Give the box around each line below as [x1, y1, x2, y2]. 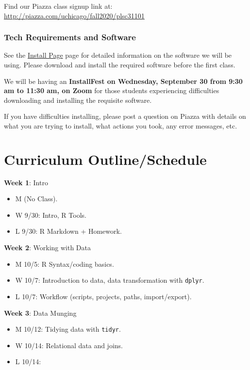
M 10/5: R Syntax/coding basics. [15, 258, 114, 269]
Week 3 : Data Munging [4, 307, 77, 318]
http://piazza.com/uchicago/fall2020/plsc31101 [4, 10, 145, 20]
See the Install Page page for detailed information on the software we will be [4, 50, 232, 60]
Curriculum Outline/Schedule [4, 149, 207, 169]
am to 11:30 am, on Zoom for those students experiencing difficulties [4, 85, 219, 96]
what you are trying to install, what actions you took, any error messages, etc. [4, 120, 237, 130]
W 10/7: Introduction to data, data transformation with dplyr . [15, 275, 204, 285]
